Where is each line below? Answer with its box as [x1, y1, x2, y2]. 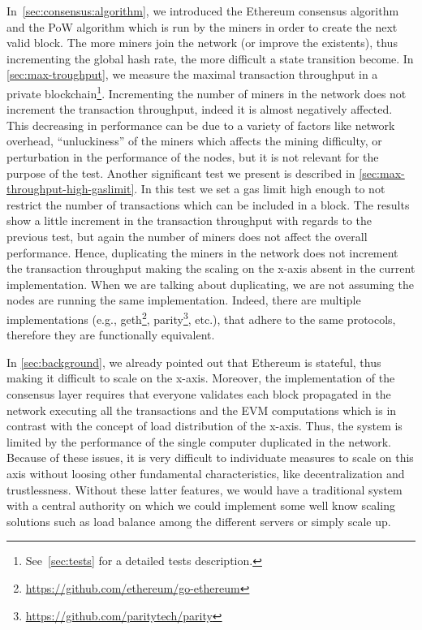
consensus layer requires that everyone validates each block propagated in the [6, 385, 391, 402]
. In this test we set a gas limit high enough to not [134, 180, 385, 197]
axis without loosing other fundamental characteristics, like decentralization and [6, 464, 405, 481]
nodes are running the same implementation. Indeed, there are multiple [6, 291, 361, 309]
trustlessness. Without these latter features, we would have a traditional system [6, 481, 403, 498]
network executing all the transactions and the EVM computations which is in [6, 401, 397, 418]
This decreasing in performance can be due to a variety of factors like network [6, 116, 395, 133]
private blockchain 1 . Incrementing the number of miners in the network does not [6, 82, 407, 101]
